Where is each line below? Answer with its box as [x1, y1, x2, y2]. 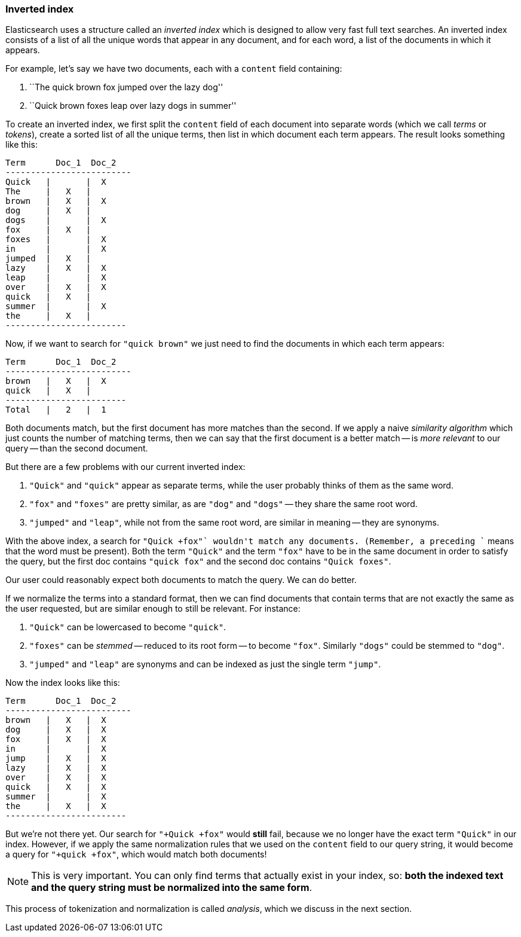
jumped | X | [5, 254, 91, 264]
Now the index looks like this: [5, 677, 120, 688]
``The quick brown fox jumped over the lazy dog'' [29, 82, 223, 93]
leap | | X [5, 273, 106, 283]
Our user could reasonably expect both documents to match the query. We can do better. [5, 575, 357, 585]
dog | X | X [5, 725, 106, 735]
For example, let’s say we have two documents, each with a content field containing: [5, 63, 342, 74]
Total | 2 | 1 [5, 405, 106, 415]
